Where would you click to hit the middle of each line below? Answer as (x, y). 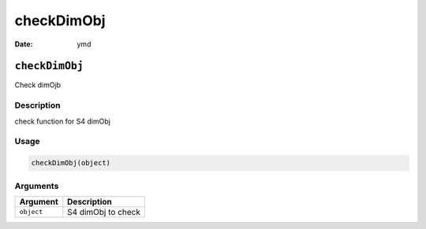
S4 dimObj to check (104, 212)
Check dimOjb (38, 85)
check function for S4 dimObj (62, 121)
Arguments (37, 186)
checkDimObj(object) (71, 163)
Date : (24, 44)
